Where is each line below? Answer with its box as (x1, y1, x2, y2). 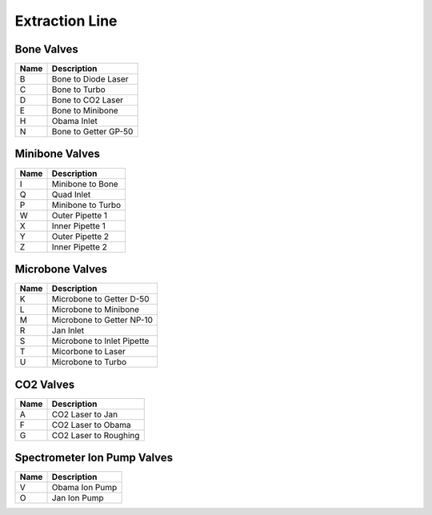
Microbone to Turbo (51, 357, 127, 368)
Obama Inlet (51, 116, 98, 127)
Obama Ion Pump (51, 482, 118, 493)
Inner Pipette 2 (51, 241, 107, 252)
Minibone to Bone (51, 178, 119, 190)
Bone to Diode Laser (51, 74, 129, 85)
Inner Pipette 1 (51, 220, 106, 231)
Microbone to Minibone (51, 304, 140, 315)
